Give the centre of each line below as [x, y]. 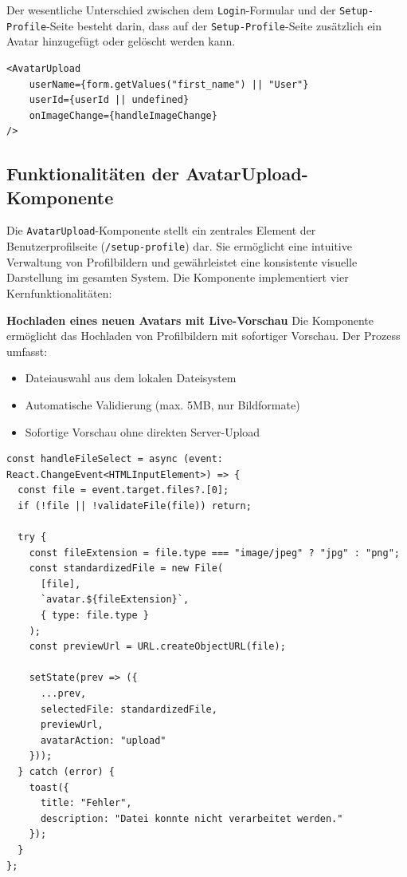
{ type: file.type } [94, 616]
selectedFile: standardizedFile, [129, 709]
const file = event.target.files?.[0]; [123, 490]
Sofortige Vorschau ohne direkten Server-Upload [143, 431]
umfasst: [27, 351]
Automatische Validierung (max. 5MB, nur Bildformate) [162, 404]
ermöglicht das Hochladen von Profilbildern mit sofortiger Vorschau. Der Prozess [203, 336]
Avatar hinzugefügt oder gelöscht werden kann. [121, 41]
